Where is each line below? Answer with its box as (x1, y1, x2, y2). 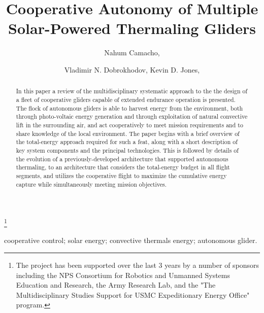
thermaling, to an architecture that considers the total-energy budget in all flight (16, 163, 230, 171)
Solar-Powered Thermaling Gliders (8, 18, 256, 39)
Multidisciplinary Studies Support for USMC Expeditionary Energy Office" (16, 289, 250, 300)
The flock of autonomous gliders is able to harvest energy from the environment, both (16, 103, 243, 112)
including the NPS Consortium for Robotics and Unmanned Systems (16, 269, 230, 280)
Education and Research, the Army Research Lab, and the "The (16, 280, 216, 290)
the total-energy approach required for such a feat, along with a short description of (16, 137, 238, 146)
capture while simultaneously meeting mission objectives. (16, 180, 167, 188)
